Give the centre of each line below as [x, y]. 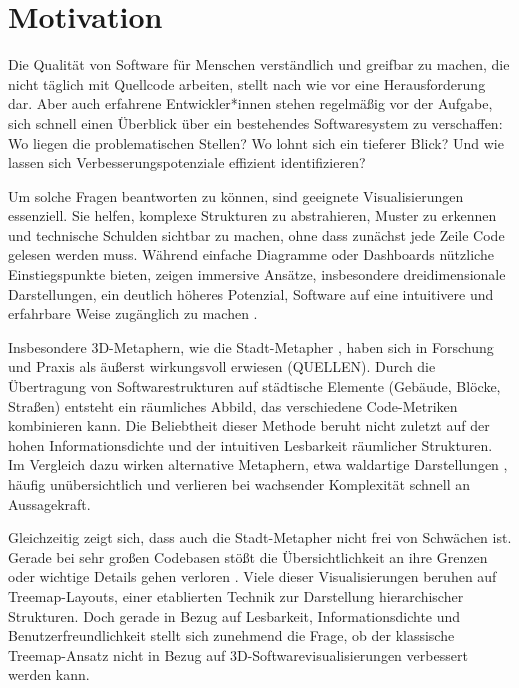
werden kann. [49, 674]
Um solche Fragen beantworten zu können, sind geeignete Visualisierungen [236, 195]
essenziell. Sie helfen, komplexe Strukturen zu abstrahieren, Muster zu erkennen [252, 215]
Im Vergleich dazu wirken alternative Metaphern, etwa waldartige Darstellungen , [258, 464]
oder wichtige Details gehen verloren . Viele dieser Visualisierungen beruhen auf [252, 576]
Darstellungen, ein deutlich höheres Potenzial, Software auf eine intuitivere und [251, 293]
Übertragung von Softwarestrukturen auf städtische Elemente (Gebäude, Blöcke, [254, 386]
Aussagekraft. [49, 503]
